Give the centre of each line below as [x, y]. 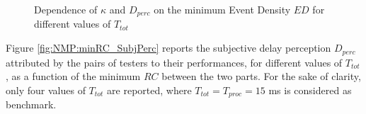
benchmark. [31, 104]
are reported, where [149, 90]
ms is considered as [310, 90]
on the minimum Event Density [222, 9]
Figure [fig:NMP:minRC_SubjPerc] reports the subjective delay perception [168, 48]
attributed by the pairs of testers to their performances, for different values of [174, 62]
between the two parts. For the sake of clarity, [261, 76]
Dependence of [66, 9]
